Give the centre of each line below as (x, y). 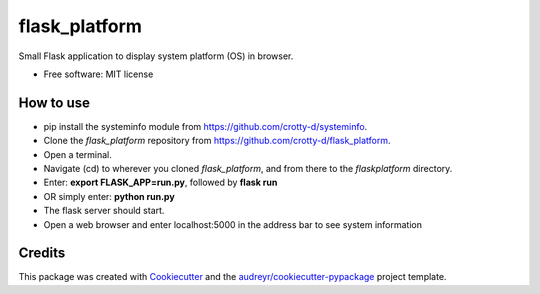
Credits (42, 253)
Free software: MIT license (98, 74)
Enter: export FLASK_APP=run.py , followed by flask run (160, 182)
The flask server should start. (104, 211)
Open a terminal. (77, 154)
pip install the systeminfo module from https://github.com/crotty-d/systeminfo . (205, 126)
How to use (54, 102)
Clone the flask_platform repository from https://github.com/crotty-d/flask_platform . (217, 141)
